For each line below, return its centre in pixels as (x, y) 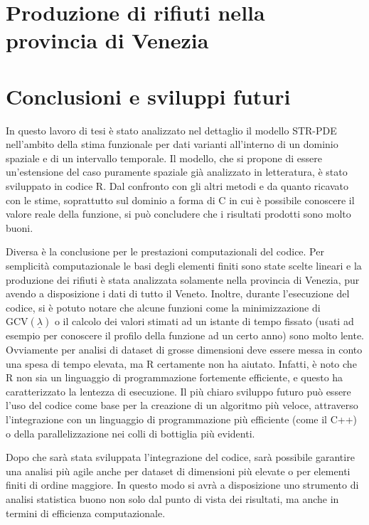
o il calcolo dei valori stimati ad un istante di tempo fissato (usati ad (204, 321)
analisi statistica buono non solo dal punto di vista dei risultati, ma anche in (172, 498)
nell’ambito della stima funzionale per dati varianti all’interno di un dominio (172, 144)
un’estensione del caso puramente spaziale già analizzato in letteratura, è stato (177, 172)
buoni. (20, 227)
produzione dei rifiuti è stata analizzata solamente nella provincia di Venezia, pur (183, 279)
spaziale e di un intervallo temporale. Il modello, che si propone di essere (164, 158)
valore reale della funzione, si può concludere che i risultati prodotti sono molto (178, 214)
